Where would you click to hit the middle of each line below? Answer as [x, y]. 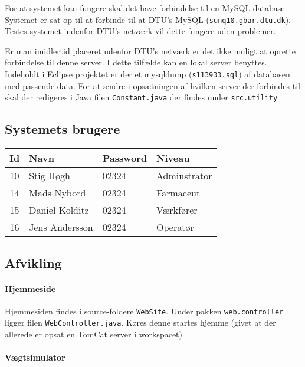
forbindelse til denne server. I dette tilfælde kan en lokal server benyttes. [136, 62]
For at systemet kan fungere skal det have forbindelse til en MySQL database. [146, 8]
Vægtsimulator [35, 357]
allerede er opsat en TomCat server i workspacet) [94, 334]
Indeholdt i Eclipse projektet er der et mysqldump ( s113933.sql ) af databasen [147, 74]
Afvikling [33, 262]
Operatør [175, 227]
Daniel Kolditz [59, 210]
